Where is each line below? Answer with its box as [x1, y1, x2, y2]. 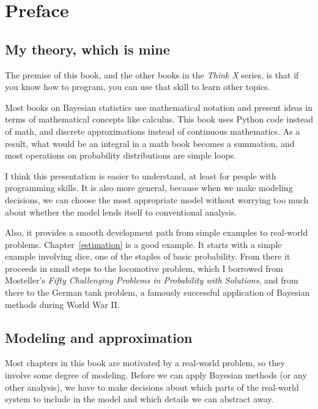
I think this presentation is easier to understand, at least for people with [5, 169, 276, 182]
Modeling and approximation [5, 328, 193, 347]
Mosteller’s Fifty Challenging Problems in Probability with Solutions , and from [5, 274, 298, 287]
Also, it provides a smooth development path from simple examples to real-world [5, 226, 308, 239]
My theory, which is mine [5, 39, 170, 58]
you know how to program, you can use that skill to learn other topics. [5, 80, 270, 93]
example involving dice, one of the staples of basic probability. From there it [5, 250, 290, 263]
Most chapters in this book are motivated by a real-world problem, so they [5, 356, 285, 369]
